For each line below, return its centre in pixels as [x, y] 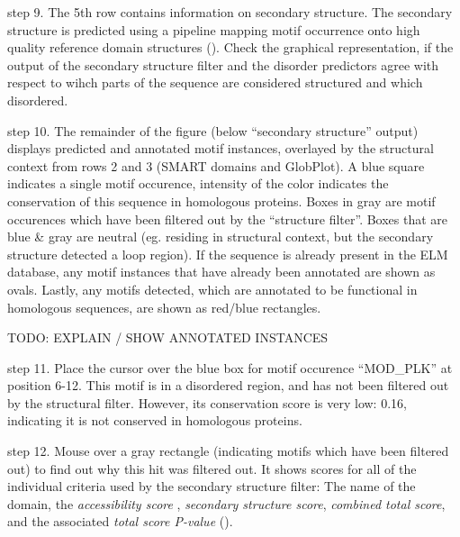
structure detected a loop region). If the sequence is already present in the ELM [228, 254]
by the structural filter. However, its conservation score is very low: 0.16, [207, 402]
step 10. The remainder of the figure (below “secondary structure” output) [213, 130]
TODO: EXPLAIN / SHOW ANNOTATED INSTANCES [168, 337]
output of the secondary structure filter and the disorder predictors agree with [223, 64]
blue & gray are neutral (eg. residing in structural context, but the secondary [221, 237]
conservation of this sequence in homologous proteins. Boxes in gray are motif [221, 200]
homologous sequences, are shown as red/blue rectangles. [164, 307]
